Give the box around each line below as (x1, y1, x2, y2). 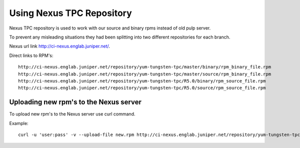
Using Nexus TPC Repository (9, 7, 132, 18)
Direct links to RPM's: (9, 52, 53, 58)
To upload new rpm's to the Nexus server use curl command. (9, 111, 135, 117)
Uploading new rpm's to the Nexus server (9, 98, 142, 106)
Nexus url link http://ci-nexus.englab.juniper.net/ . (9, 43, 110, 49)
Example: (9, 120, 28, 126)
